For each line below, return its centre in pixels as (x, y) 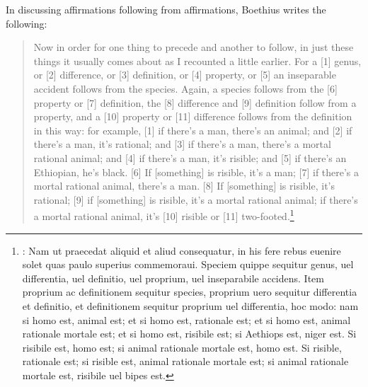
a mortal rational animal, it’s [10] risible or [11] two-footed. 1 (164, 215)
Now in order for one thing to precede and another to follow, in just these (194, 47)
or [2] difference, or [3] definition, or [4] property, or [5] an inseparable (185, 75)
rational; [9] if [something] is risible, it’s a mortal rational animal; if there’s (196, 199)
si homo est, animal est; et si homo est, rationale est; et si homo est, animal (186, 319)
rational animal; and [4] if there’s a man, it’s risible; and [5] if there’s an (190, 157)
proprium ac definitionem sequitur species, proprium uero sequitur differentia (190, 292)
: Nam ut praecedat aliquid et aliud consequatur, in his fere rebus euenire (182, 250)
